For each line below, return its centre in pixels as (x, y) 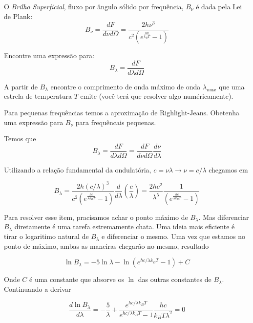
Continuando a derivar (38, 289)
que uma (232, 86)
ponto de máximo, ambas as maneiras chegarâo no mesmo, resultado (106, 246)
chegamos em (228, 169)
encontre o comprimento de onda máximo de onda (126, 86)
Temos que (20, 139)
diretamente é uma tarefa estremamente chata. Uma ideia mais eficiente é (125, 226)
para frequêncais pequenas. (116, 122)
